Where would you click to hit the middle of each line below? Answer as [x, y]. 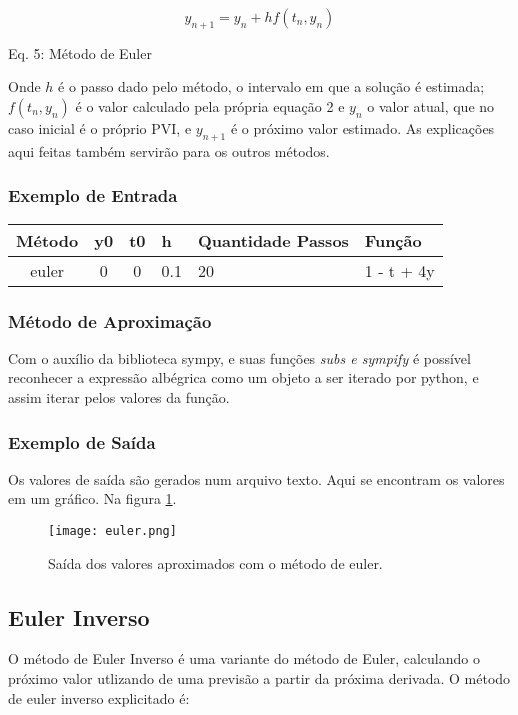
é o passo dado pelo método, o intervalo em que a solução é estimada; [271, 86]
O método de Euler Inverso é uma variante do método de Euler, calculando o [244, 658]
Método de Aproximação [110, 320]
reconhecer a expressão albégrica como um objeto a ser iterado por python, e [243, 377]
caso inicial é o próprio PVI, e [100, 127]
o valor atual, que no [431, 105]
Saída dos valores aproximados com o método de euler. [215, 562]
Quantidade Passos [273, 240]
